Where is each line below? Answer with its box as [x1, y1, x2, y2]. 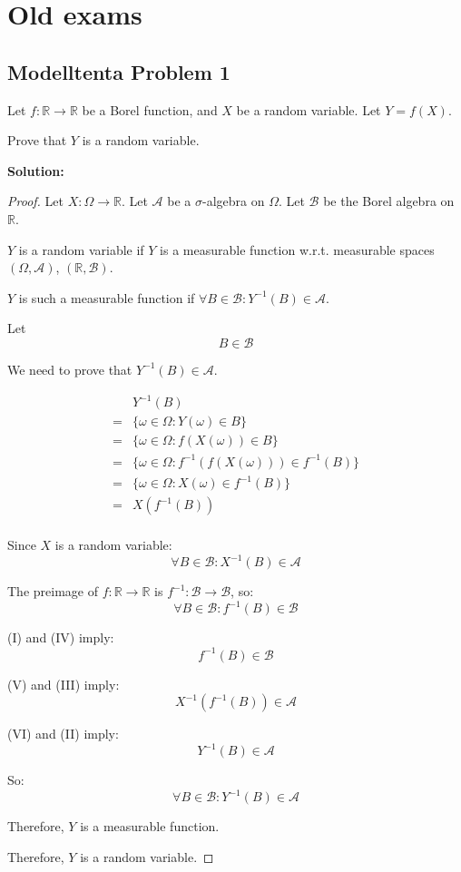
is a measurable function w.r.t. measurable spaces [160, 240, 435, 259]
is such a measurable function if [18, 288, 195, 307]
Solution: [7, 161, 64, 180]
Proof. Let [7, 191, 64, 211]
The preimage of [7, 582, 98, 601]
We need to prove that [7, 359, 132, 378]
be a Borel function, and [82, 100, 218, 119]
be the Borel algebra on [323, 191, 455, 211]
